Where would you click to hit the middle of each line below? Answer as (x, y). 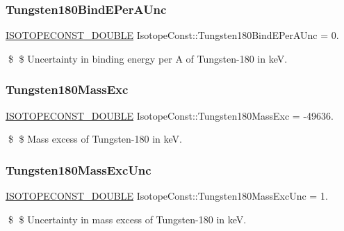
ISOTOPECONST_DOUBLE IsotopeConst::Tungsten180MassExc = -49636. (170, 115)
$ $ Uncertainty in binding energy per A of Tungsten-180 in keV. (148, 58)
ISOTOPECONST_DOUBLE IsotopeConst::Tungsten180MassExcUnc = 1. (167, 196)
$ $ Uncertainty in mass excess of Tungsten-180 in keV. (127, 219)
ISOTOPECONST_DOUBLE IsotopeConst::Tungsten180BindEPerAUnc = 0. (172, 35)
